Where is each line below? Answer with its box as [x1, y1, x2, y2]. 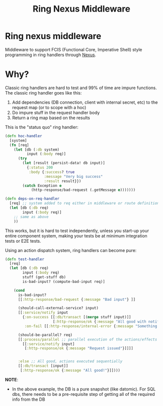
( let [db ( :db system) [14, 147, 60, 152]
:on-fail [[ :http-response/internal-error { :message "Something [24, 324, 158, 328]
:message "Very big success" [44, 174, 103, 179]
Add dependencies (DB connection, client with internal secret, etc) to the [12, 99, 158, 105]
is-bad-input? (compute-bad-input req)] [22, 279, 105, 284]
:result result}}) [44, 178, 81, 184]
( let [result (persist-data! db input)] [22, 161, 105, 166]
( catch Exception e [22, 183, 62, 188]
